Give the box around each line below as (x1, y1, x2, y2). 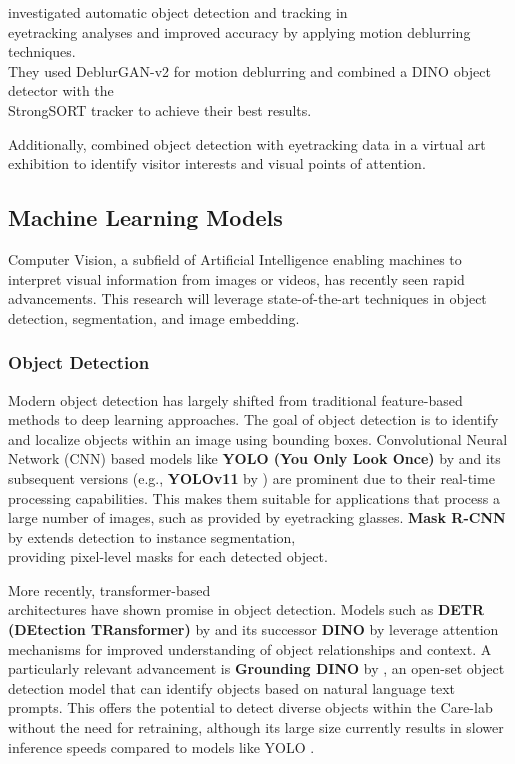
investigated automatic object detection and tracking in (8, 2, 348, 22)
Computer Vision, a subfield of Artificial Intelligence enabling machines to (8, 248, 462, 269)
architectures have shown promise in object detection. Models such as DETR (8, 599, 485, 620)
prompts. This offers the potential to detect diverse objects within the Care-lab (8, 697, 493, 718)
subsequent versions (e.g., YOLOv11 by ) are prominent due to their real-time (8, 467, 495, 488)
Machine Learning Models (8, 202, 283, 233)
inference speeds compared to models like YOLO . (8, 736, 315, 757)
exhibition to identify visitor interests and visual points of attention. (8, 153, 426, 174)
